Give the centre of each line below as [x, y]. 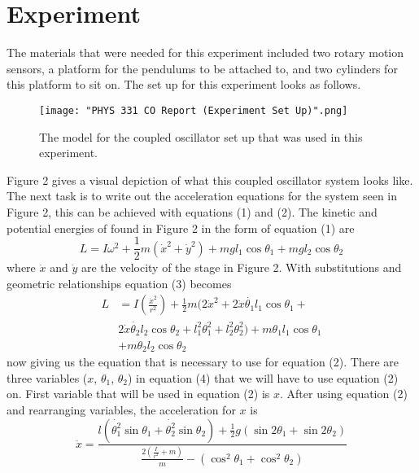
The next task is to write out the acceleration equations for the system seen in [202, 196]
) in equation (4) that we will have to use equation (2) [263, 377]
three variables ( [47, 377]
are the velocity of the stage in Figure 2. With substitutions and [241, 267]
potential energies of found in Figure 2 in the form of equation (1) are [181, 228]
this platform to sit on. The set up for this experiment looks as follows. [184, 84]
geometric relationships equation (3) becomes [119, 283]
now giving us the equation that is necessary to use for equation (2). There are [203, 362]
